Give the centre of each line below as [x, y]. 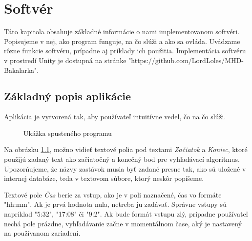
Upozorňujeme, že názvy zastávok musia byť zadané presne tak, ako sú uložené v [125, 168]
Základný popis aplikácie [68, 96]
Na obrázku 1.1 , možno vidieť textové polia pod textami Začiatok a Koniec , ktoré [126, 149]
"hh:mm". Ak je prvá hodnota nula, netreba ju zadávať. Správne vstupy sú [115, 204]
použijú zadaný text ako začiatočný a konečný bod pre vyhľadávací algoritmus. [122, 159]
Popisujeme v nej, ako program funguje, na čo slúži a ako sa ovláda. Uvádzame [122, 41]
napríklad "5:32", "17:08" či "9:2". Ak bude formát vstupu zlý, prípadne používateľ [126, 214]
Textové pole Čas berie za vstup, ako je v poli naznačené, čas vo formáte [113, 194]
